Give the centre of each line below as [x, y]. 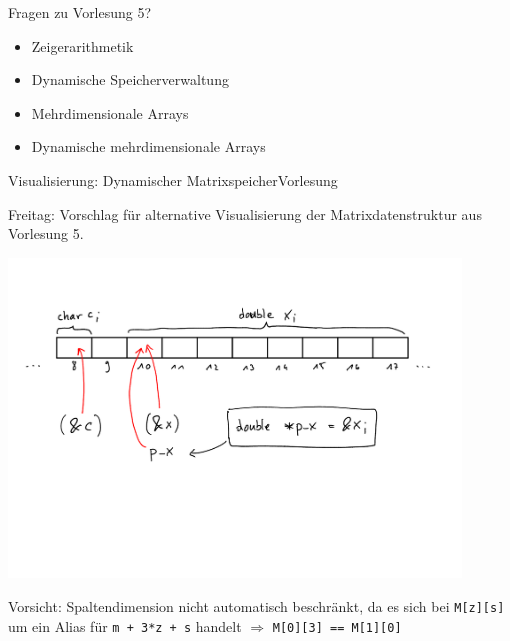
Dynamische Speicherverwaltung [130, 79]
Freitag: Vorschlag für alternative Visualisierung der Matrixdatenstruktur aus [245, 213]
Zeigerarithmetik [82, 45]
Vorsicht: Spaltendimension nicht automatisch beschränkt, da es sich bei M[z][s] [256, 605]
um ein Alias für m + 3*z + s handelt [125, 625]
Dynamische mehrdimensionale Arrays [148, 146]
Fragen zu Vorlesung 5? [80, 12]
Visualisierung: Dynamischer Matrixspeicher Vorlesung [173, 179]
